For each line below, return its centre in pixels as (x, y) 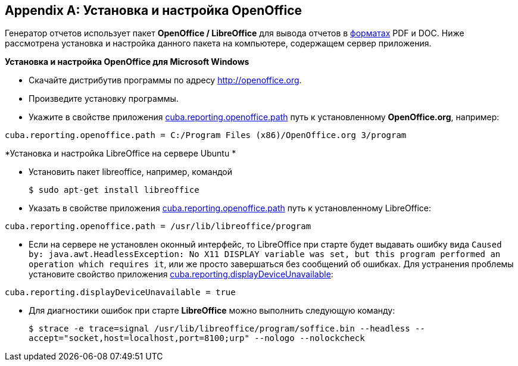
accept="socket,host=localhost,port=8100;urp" (139, 338)
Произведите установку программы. (104, 99)
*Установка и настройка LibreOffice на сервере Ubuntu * (121, 154)
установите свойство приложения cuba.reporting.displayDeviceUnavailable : (181, 274)
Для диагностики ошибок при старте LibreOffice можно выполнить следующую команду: (212, 311)
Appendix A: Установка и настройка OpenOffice (154, 10)
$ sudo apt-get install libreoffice (114, 190)
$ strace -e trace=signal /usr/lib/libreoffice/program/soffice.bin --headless (219, 329)
